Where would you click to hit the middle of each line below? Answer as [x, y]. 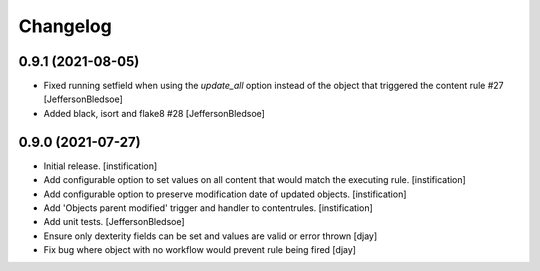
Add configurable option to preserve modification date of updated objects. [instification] [225, 194]
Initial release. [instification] [100, 166]
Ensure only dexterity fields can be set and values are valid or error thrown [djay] [210, 236]
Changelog [65, 26]
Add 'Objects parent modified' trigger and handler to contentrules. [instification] [208, 207]
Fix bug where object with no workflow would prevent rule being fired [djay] [200, 250]
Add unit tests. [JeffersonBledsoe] [114, 222]
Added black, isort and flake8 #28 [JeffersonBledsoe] [154, 113]
